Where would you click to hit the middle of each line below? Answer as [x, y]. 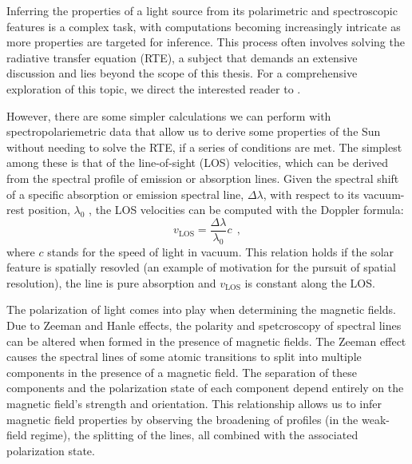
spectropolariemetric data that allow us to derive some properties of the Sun [194, 131]
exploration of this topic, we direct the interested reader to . [154, 88]
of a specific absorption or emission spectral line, [125, 194]
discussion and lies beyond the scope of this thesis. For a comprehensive [182, 73]
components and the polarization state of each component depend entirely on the [205, 388]
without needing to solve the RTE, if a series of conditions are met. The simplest [204, 147]
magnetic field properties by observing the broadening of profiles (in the [182, 419]
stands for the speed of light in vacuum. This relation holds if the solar [221, 251]
